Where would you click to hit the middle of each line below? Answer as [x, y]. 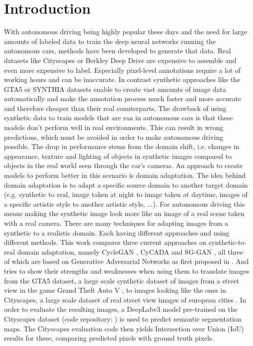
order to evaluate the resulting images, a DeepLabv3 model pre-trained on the [121, 309]
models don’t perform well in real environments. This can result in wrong [114, 127]
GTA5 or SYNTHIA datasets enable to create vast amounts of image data [115, 89]
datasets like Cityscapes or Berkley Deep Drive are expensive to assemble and [120, 60]
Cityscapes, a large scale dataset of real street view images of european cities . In [125, 299]
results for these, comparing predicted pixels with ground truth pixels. [109, 338]
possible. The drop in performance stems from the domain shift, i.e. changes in [122, 146]
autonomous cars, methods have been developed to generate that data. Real [117, 51]
